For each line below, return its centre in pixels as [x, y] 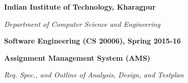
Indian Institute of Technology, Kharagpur [80, 7]
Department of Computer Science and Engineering [82, 24]
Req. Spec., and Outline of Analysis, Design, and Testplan [94, 75]
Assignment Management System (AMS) [77, 57]
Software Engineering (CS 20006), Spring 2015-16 [92, 41]
